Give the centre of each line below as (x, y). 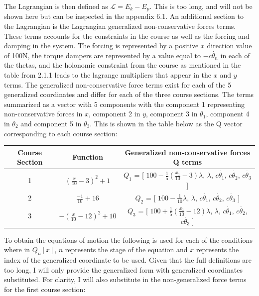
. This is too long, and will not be (201, 6)
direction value (229, 46)
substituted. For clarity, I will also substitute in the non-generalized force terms (125, 279)
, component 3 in (172, 114)
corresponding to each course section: (61, 133)
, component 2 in (115, 114)
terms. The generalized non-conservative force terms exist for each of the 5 (118, 84)
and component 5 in (51, 123)
